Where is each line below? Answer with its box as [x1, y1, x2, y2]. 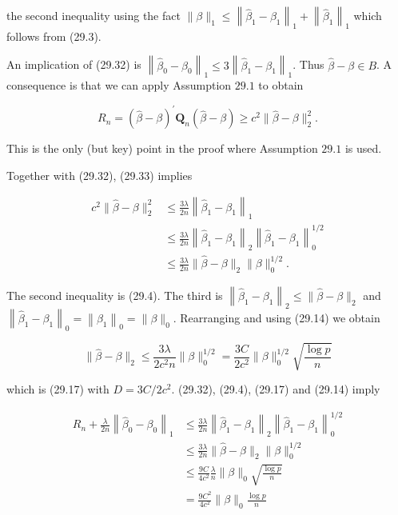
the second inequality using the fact [6, 7, 181, 24]
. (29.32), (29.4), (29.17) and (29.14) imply [171, 381, 380, 397]
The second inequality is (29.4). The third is [6, 287, 223, 304]
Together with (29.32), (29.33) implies [6, 166, 193, 183]
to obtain [258, 77, 304, 94]
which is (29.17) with [6, 381, 109, 397]
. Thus [293, 56, 324, 73]
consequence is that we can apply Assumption [6, 77, 232, 94]
